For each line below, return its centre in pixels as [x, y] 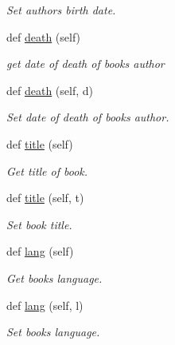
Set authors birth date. [61, 10]
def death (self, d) [50, 90]
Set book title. [39, 224]
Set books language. [53, 332]
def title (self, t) [45, 198]
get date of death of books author [86, 63]
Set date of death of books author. [88, 117]
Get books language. [54, 278]
